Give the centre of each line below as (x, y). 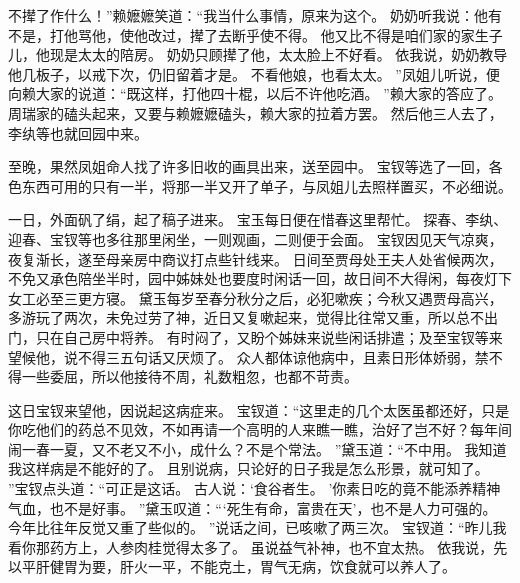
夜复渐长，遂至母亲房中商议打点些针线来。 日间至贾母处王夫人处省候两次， (255, 258)
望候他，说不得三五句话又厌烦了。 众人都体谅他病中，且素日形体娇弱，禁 (248, 356)
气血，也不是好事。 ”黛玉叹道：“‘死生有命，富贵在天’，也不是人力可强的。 (252, 507)
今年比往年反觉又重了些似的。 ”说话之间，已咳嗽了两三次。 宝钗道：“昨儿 (250, 527)
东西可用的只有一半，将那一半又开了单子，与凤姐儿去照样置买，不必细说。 (266, 185)
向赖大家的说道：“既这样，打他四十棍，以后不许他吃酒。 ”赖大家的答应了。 (255, 93)
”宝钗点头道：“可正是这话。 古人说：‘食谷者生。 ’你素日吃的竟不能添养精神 (254, 488)
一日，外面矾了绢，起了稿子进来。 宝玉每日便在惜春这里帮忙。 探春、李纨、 (258, 219)
